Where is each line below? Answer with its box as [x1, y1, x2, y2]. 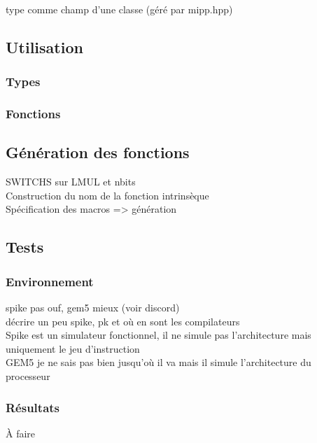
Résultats [6, 398, 60, 416]
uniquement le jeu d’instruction [6, 341, 140, 356]
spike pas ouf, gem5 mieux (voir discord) [6, 300, 180, 315]
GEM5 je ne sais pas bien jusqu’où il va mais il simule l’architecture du [6, 355, 311, 370]
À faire [6, 426, 36, 440]
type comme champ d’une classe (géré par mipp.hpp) [6, 2, 233, 16]
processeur [6, 369, 50, 384]
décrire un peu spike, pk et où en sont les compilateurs [6, 314, 240, 328]
